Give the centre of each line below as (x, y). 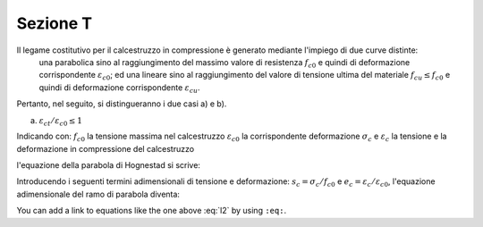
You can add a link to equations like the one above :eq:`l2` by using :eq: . (151, 211)
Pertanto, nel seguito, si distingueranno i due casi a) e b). (122, 104)
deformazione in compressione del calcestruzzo (106, 148)
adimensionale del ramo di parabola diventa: (98, 194)
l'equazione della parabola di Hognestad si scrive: (109, 165)
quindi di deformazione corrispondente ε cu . (119, 88)
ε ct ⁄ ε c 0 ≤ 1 (60, 122)
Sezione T (55, 23)
